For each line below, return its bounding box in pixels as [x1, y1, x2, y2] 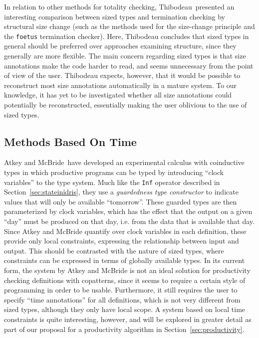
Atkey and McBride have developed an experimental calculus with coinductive [4, 157, 245, 167]
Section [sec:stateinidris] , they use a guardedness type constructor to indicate [4, 186, 239, 197]
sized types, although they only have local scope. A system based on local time [4, 304, 246, 314]
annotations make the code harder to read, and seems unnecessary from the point [4, 60, 254, 70]
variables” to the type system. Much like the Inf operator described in [4, 176, 220, 187]
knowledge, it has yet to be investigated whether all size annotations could [4, 89, 232, 100]
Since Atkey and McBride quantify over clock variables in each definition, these [4, 225, 247, 236]
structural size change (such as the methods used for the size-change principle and [4, 21, 255, 31]
